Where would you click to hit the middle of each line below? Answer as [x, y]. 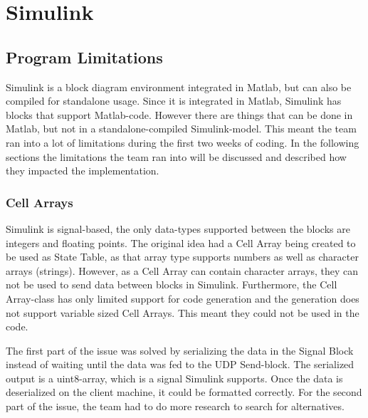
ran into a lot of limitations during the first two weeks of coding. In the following [183, 142]
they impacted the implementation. [83, 171]
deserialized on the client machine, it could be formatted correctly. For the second [184, 392]
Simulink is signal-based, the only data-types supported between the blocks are [178, 228]
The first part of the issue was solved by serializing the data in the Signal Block [180, 350]
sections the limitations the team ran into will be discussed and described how [176, 156]
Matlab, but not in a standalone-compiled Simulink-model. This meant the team [181, 129]
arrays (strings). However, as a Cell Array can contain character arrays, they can [182, 270]
